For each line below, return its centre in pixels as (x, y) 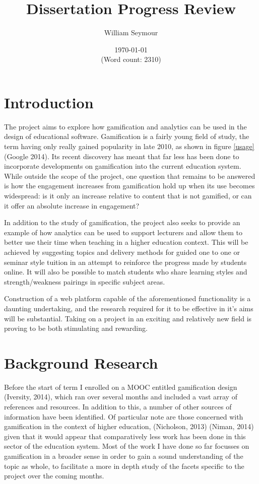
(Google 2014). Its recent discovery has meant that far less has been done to (122, 156)
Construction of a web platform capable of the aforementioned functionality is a (127, 298)
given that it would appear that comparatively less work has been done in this (125, 436)
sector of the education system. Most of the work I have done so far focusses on (127, 446)
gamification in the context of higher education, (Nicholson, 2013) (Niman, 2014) (129, 426)
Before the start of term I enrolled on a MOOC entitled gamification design (121, 387)
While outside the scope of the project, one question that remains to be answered (130, 176)
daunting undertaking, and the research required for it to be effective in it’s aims (129, 308)
